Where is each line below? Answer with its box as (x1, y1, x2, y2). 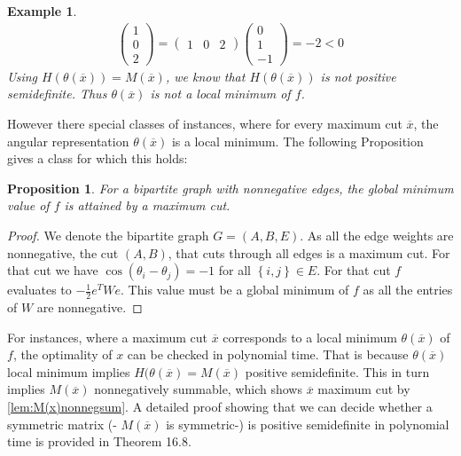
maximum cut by (317, 380, 410, 398)
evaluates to (7, 280, 72, 299)
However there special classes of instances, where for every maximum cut (7, 114, 402, 132)
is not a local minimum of (150, 84, 291, 103)
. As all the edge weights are (300, 225, 454, 244)
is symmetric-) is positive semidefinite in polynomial (166, 414, 449, 433)
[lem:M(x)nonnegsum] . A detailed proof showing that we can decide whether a (7, 397, 433, 415)
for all (218, 261, 251, 279)
